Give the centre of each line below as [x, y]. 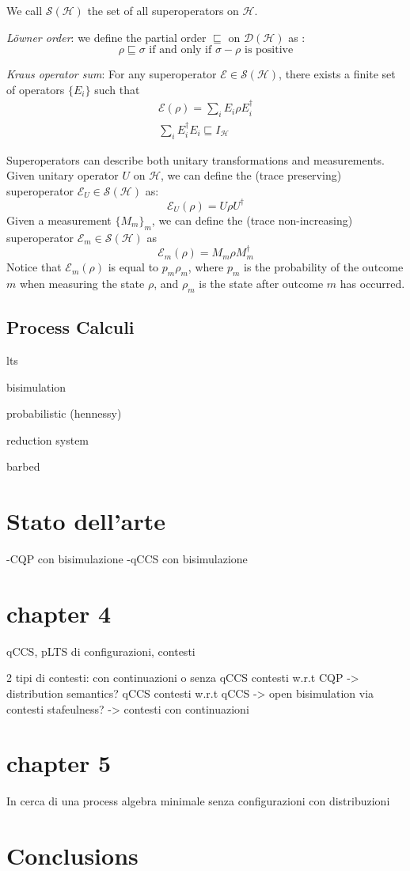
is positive [269, 50]
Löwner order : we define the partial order [106, 37]
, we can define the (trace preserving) [251, 175]
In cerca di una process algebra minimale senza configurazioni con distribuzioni [198, 801]
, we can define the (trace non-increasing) [252, 220]
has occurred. [372, 283]
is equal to [133, 267]
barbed [23, 466]
